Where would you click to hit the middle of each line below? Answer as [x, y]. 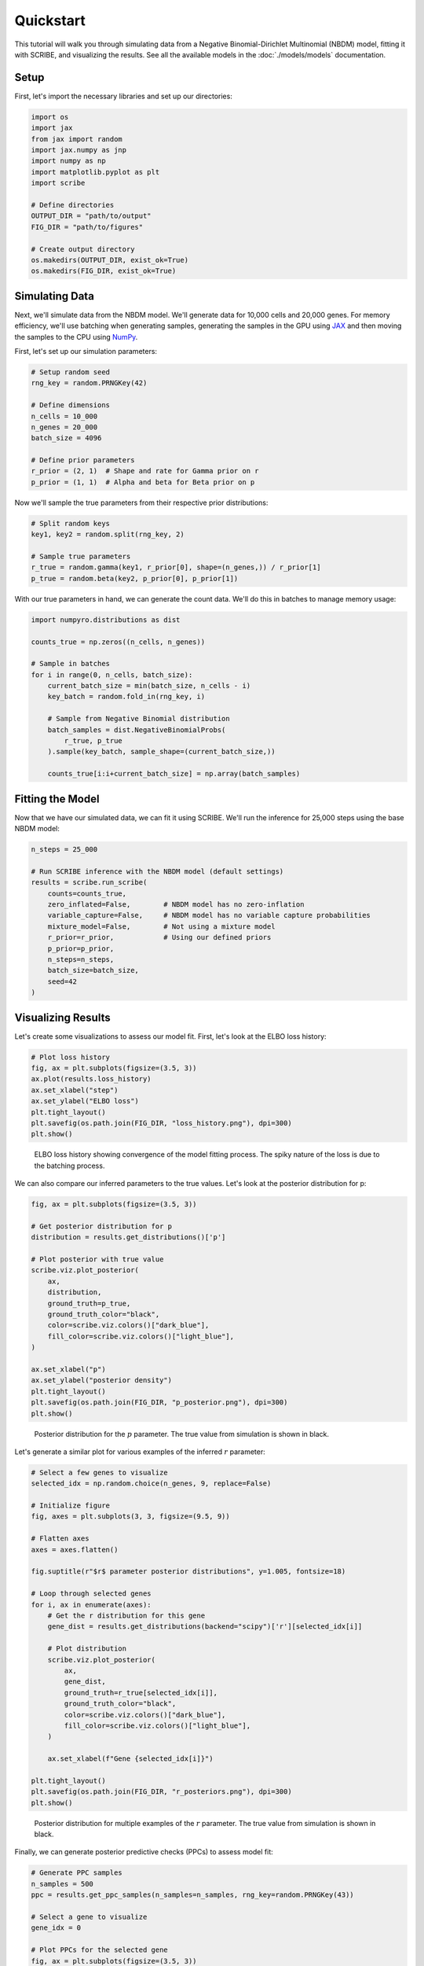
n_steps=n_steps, [81, 959]
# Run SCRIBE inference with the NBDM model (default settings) [157, 871]
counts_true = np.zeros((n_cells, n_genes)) [118, 642]
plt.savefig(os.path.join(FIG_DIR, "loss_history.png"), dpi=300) [161, 1123]
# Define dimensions [70, 405]
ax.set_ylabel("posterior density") [102, 1381]
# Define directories [73, 205]
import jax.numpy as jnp [79, 150]
